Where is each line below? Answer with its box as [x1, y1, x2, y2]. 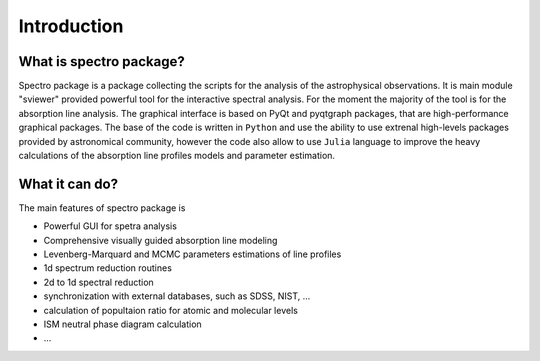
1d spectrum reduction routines [43, 262, 172, 274]
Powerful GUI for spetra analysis [43, 220, 177, 232]
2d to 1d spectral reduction [43, 276, 154, 288]
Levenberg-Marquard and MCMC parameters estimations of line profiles [43, 248, 342, 260]
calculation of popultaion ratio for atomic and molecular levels [43, 304, 299, 316]
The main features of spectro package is [18, 201, 186, 214]
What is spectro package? [18, 53, 185, 70]
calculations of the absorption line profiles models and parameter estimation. [18, 150, 335, 162]
